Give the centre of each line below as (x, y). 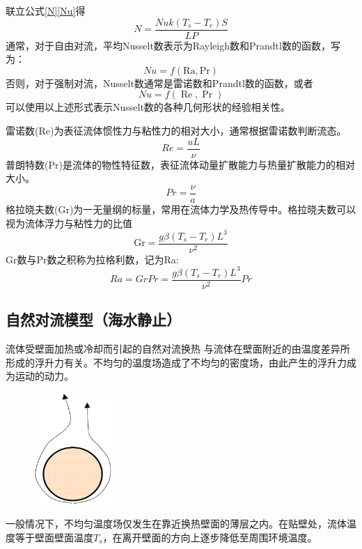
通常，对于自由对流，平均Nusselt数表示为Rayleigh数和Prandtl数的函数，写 (173, 45)
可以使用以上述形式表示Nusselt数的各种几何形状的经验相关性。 (148, 107)
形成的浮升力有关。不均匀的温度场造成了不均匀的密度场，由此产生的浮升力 (176, 362)
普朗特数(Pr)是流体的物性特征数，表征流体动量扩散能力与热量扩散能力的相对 (180, 164)
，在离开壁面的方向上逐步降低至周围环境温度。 (210, 537)
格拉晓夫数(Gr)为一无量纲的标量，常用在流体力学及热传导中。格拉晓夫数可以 (181, 209)
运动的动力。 (44, 376)
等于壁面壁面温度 (54, 537)
